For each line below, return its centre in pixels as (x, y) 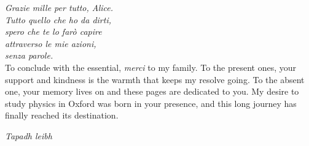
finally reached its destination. (62, 115)
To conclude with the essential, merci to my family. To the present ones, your (151, 67)
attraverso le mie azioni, (51, 43)
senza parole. (29, 55)
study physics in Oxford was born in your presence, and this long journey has (151, 103)
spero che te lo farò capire (53, 31)
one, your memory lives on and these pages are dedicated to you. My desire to (152, 91)
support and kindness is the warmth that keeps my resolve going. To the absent (155, 79)
